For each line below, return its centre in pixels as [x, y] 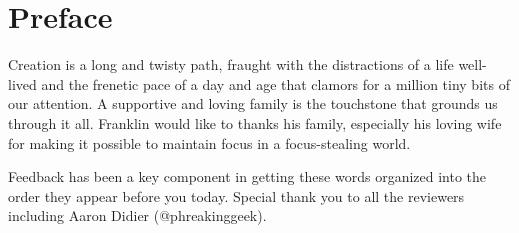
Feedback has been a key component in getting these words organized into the [247, 176]
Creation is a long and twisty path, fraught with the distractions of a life [231, 64]
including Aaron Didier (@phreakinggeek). [137, 215]
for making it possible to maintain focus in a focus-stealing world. [209, 142]
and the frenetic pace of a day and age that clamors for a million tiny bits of [275, 83]
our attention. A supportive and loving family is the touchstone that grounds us [253, 103]
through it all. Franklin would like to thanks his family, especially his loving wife [255, 122]
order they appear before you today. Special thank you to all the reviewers [236, 195]
